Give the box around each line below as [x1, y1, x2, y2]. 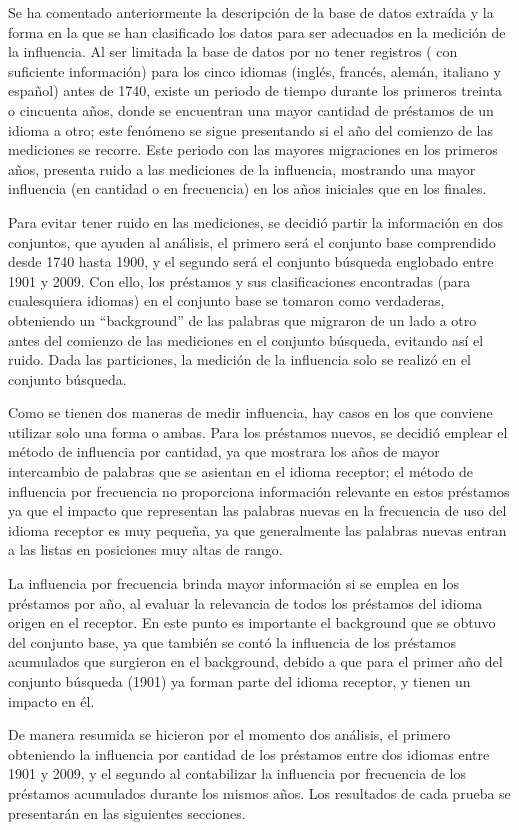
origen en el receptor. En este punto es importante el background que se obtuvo [8, 612, 496, 633]
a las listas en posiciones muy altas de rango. [8, 539, 283, 560]
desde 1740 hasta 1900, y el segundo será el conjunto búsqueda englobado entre [8, 251, 494, 272]
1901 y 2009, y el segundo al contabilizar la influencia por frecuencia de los [8, 763, 466, 784]
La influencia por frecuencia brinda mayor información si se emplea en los [8, 573, 459, 594]
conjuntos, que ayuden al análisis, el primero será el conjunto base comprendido [8, 231, 496, 252]
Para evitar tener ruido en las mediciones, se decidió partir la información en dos [8, 211, 504, 232]
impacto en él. [8, 690, 95, 711]
